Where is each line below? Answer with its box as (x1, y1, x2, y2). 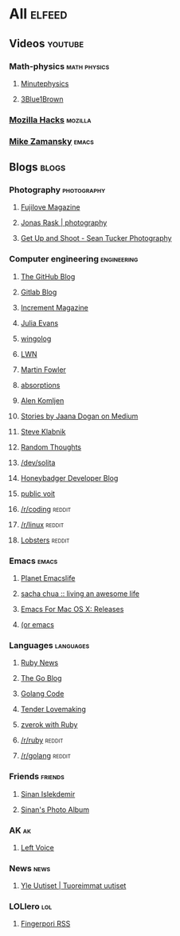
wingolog (20, 334, 52, 343)
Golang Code (20, 689, 65, 698)
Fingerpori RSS (20, 919, 71, 929)
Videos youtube (9, 37, 84, 50)
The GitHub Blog (20, 271, 76, 281)
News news (9, 862, 51, 874)
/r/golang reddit (20, 751, 71, 761)
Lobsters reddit (20, 535, 70, 545)
